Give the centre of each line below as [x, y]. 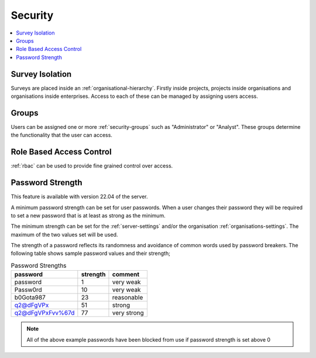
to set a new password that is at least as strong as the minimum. [88, 215]
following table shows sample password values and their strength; [91, 253]
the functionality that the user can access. [61, 135]
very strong [128, 313]
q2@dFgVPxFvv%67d [44, 313]
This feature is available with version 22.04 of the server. [80, 197]
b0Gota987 [30, 298]
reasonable [128, 298]
